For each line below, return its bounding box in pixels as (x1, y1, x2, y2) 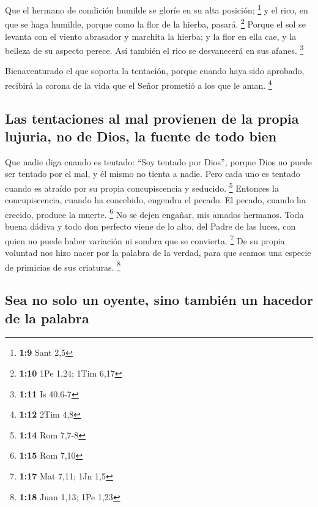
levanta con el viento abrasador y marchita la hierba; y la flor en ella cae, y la (5, 29, 297, 42)
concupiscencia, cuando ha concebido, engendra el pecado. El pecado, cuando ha (5, 193, 306, 206)
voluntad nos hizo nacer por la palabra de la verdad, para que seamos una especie (5, 246, 311, 258)
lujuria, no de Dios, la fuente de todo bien (5, 126, 277, 145)
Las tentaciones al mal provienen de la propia (5, 108, 299, 127)
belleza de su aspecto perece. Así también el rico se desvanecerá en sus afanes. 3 (5, 42, 304, 56)
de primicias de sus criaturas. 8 (5, 258, 121, 273)
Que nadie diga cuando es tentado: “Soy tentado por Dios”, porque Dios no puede (5, 155, 312, 168)
